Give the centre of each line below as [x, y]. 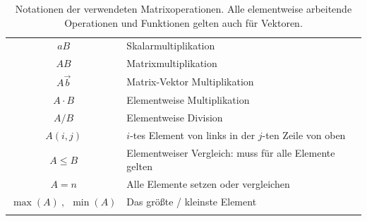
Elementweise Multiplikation [188, 100]
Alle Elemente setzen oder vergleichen [208, 184]
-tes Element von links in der [193, 135]
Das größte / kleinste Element [192, 201]
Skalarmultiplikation [171, 46]
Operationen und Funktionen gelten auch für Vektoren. [183, 22]
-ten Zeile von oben [304, 135]
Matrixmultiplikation [172, 63]
